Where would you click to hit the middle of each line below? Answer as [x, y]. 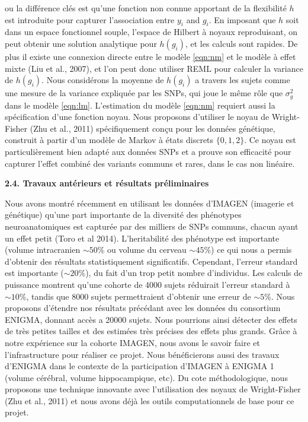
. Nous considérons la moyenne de [103, 80]
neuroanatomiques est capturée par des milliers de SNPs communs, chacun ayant [152, 226]
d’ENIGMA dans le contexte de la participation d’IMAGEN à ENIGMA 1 [139, 366]
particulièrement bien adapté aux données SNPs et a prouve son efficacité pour [148, 151]
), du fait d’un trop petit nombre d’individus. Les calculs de [194, 273]
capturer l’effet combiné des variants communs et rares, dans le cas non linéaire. [150, 163]
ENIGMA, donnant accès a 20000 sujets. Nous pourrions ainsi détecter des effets [151, 319]
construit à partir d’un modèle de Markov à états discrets [109, 140]
